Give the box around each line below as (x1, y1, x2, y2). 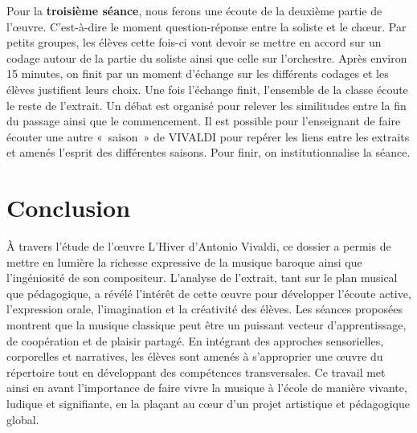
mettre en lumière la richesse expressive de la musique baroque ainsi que (6, 253, 362, 270)
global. (6, 411, 39, 427)
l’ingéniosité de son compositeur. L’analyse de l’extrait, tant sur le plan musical (6, 269, 398, 286)
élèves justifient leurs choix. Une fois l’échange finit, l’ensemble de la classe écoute (6, 80, 408, 97)
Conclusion (6, 191, 131, 224)
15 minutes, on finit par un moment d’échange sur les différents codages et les (6, 65, 389, 82)
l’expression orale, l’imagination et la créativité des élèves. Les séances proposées (6, 300, 403, 317)
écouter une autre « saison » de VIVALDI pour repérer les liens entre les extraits (6, 128, 410, 145)
